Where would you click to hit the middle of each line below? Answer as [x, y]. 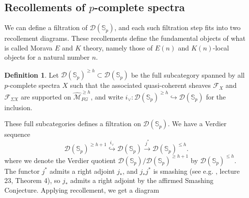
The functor [22, 171]
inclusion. [18, 107]
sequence [17, 134]
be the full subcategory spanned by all [188, 74]
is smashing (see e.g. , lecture [196, 171]
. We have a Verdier [197, 124]
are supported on [46, 96]
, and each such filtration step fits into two [178, 27]
